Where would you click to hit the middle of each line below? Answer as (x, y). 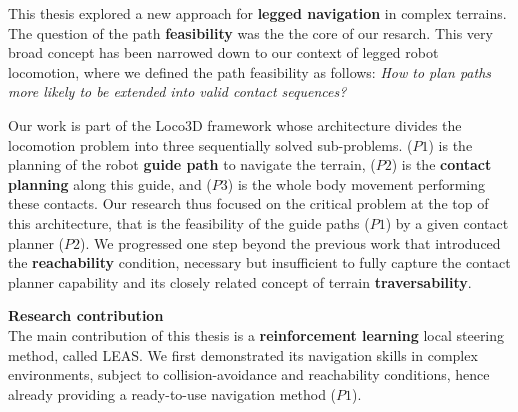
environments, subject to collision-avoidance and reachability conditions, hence (249, 374)
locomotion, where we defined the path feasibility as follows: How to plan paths (250, 71)
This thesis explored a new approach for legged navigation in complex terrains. (257, 13)
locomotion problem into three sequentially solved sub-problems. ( (210, 144)
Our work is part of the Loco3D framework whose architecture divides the (235, 124)
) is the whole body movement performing (356, 183)
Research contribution (86, 315)
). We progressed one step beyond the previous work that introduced (290, 242)
